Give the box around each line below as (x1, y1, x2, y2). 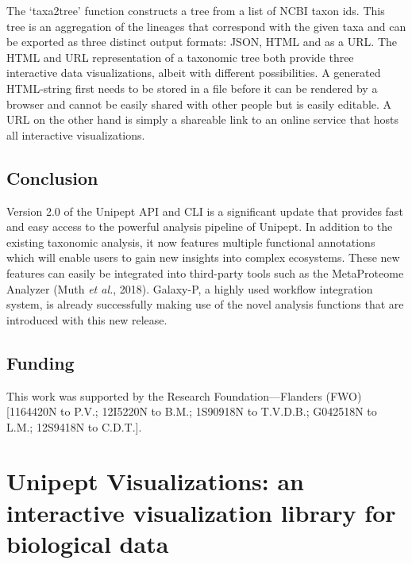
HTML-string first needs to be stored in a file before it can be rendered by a (6, 79, 378, 96)
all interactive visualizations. (6, 126, 145, 143)
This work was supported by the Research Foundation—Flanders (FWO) (6, 387, 362, 404)
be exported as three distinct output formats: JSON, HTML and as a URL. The (6, 33, 397, 50)
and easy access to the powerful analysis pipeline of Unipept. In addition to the (6, 218, 393, 235)
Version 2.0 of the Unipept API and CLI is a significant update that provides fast (6, 202, 403, 219)
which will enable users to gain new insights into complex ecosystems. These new (6, 249, 400, 266)
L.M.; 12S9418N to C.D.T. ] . (6, 418, 142, 435)
